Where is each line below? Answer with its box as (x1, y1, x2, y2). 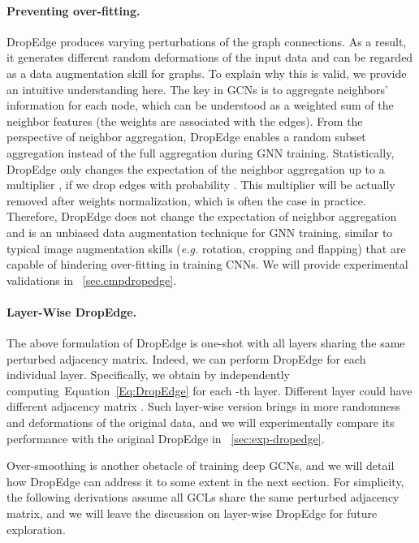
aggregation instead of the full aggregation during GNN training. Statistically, (6, 144, 395, 161)
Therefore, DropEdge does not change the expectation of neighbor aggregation (6, 208, 397, 225)
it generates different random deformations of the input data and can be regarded (6, 49, 413, 66)
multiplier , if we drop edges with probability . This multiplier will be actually (6, 176, 395, 193)
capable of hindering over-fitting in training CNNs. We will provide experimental (6, 256, 408, 273)
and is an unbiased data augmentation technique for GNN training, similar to (6, 223, 393, 240)
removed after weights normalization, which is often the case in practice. (6, 192, 366, 209)
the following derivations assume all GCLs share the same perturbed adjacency (6, 489, 400, 506)
